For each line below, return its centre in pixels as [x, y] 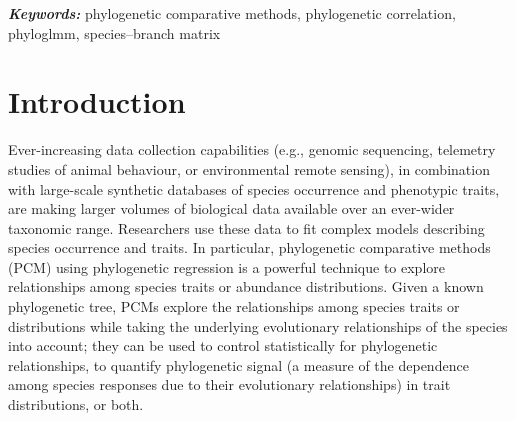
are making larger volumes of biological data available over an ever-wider [231, 208]
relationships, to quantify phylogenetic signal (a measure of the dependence [238, 364]
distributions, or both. [76, 404]
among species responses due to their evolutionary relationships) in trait [229, 384]
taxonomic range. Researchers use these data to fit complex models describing [246, 227]
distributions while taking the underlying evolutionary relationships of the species [258, 325]
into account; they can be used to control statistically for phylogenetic [223, 345]
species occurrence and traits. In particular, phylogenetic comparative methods [249, 247]
